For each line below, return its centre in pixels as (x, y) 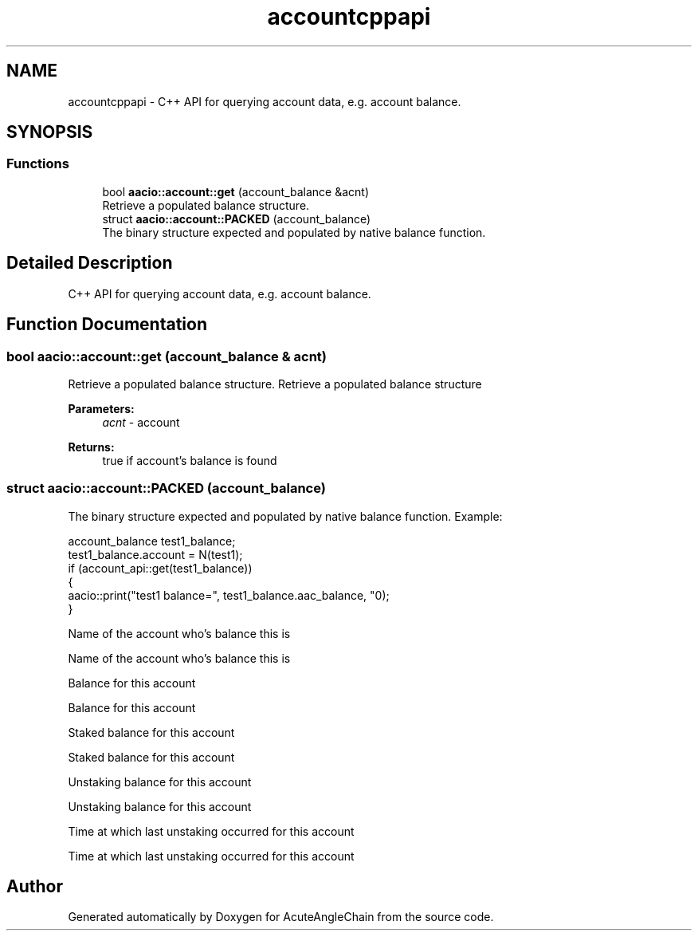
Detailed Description (90, 263)
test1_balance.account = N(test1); (155, 554)
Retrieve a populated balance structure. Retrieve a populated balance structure (275, 384)
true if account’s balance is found (190, 460)
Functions (38, 164)
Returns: (91, 447)
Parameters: (101, 408)
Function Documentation (107, 325)
